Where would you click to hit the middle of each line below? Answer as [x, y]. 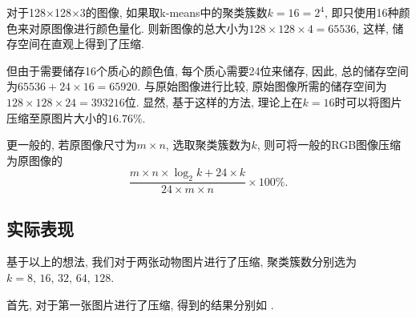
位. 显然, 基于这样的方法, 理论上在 [214, 101]
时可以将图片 [368, 101]
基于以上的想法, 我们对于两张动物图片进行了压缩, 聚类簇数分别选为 [182, 262]
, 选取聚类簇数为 [208, 145]
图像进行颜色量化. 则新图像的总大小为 [150, 28]
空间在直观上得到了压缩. [81, 44]
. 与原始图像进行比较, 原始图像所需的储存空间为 [262, 86]
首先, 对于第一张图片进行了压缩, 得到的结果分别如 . [140, 304]
